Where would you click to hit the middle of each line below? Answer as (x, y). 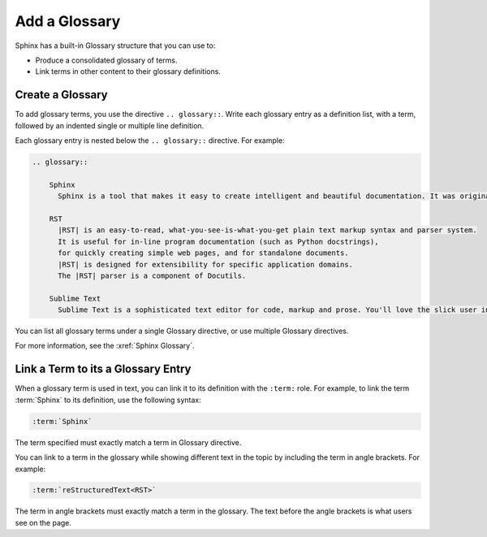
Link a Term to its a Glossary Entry (103, 369)
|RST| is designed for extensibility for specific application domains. (205, 264)
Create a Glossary (62, 95)
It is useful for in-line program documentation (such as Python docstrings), (218, 241)
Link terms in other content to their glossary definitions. (128, 71)
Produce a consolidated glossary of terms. (106, 60)
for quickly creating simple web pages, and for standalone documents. (203, 253)
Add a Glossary (68, 21)
